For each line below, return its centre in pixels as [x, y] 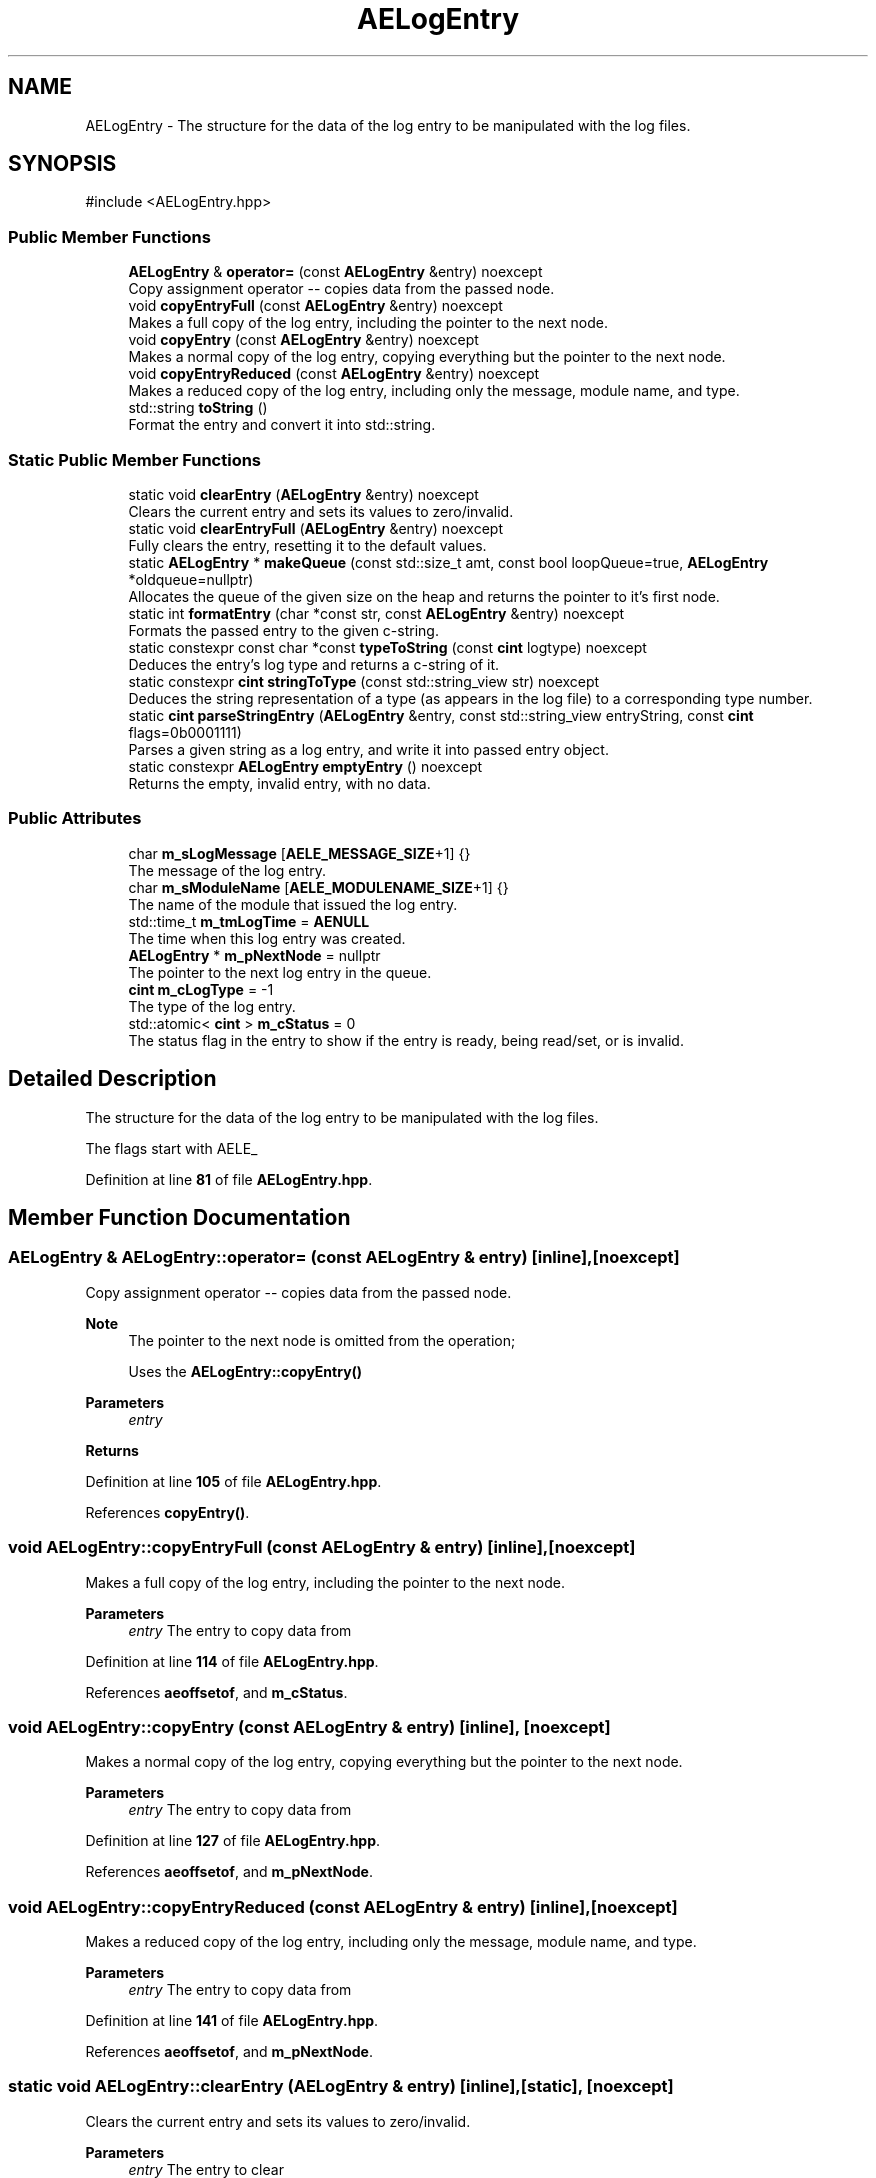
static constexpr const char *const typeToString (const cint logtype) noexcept [387, 647]
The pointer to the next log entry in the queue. [280, 972]
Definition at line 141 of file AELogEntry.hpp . [232, 2020]
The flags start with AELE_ [171, 1148]
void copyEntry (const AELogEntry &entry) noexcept [303, 340]
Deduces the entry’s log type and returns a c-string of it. [314, 664]
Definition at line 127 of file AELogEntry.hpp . [233, 1841]
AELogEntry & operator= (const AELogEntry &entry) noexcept [335, 272]
